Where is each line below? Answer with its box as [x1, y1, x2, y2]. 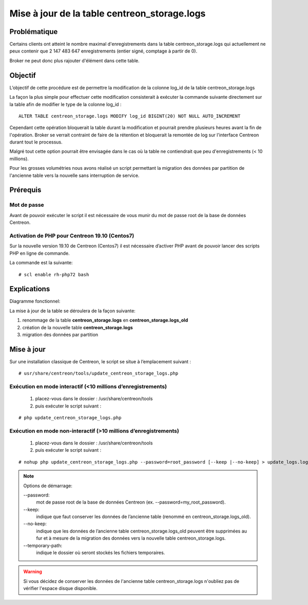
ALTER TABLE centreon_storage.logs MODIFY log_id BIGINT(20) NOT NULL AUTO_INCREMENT [18, 113, 241, 119]
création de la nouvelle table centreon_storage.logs [22, 324, 133, 330]
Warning [23, 568, 42, 575]
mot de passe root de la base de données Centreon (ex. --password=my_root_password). [36, 499, 226, 505]
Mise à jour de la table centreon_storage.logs [9, 8, 206, 19]
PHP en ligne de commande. [9, 250, 70, 256]
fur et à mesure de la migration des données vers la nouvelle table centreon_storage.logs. [36, 535, 226, 541]
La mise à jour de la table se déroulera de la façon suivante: [9, 308, 136, 314]
